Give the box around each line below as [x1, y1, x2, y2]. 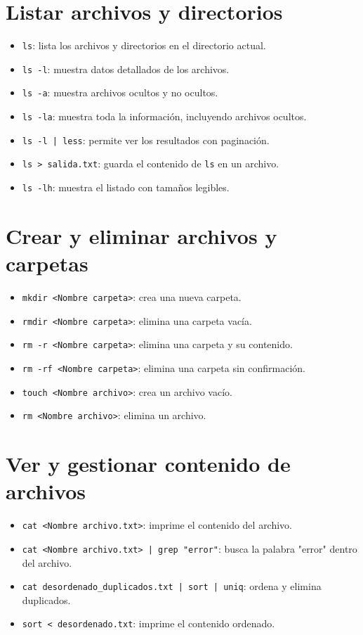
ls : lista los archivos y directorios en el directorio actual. [22, 38, 266, 53]
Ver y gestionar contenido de [6, 449, 291, 478]
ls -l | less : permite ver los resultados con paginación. [22, 132, 270, 147]
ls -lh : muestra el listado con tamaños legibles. [22, 180, 230, 195]
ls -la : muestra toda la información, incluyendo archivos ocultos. [22, 109, 307, 124]
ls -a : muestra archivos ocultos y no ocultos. [22, 85, 218, 100]
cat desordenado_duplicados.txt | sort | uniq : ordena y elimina [22, 579, 322, 594]
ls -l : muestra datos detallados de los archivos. [22, 61, 230, 76]
